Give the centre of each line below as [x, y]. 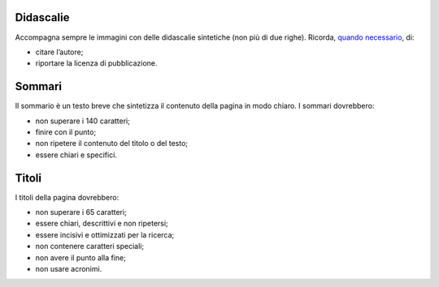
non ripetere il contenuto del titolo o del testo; [112, 143]
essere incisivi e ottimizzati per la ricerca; [105, 234]
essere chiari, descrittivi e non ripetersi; [102, 224]
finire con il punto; [66, 132]
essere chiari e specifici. [76, 155]
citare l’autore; [59, 52]
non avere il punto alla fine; [80, 257]
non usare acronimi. [69, 269]
